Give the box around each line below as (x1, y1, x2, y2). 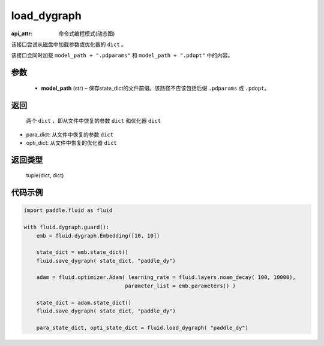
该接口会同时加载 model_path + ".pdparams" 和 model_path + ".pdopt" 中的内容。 (11, 51, 233, 59)
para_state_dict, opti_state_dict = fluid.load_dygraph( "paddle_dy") (36, 324, 249, 331)
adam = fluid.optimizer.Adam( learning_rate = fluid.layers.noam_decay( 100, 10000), (36, 274, 296, 281)
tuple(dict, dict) (26, 172, 64, 179)
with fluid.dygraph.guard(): (23, 224, 110, 230)
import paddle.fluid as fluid (23, 207, 113, 214)
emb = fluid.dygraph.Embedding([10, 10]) (36, 232, 160, 239)
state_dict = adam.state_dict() (36, 299, 132, 306)
